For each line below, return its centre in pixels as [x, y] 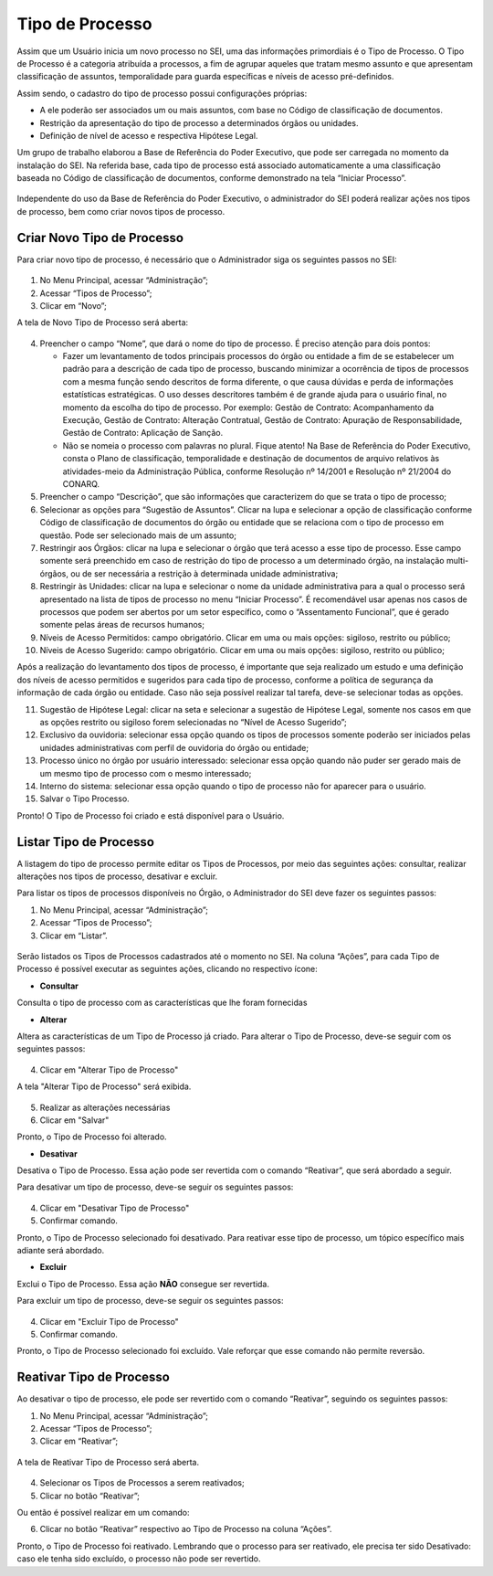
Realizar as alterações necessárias [105, 1107]
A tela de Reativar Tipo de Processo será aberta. [108, 1462]
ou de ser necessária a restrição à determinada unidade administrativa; [204, 573]
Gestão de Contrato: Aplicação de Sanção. [143, 433]
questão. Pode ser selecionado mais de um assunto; [138, 535]
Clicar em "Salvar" [74, 1120]
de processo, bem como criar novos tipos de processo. [121, 211]
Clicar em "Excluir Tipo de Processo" [110, 1321]
